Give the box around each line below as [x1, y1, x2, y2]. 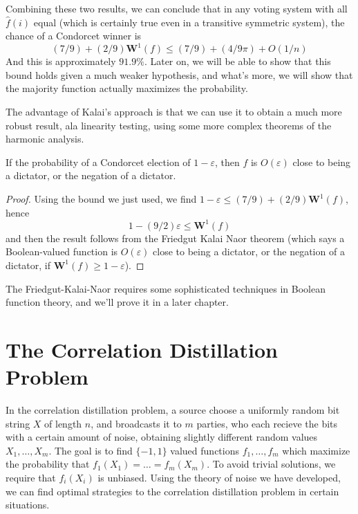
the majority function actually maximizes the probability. [6, 81, 248, 95]
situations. [6, 497, 50, 512]
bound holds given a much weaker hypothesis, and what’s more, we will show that [6, 67, 353, 82]
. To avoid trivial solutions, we [207, 457, 336, 471]
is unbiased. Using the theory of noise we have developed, [97, 470, 341, 484]
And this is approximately [6, 54, 116, 68]
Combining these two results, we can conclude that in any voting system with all [6, 1, 348, 15]
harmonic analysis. [6, 131, 84, 146]
